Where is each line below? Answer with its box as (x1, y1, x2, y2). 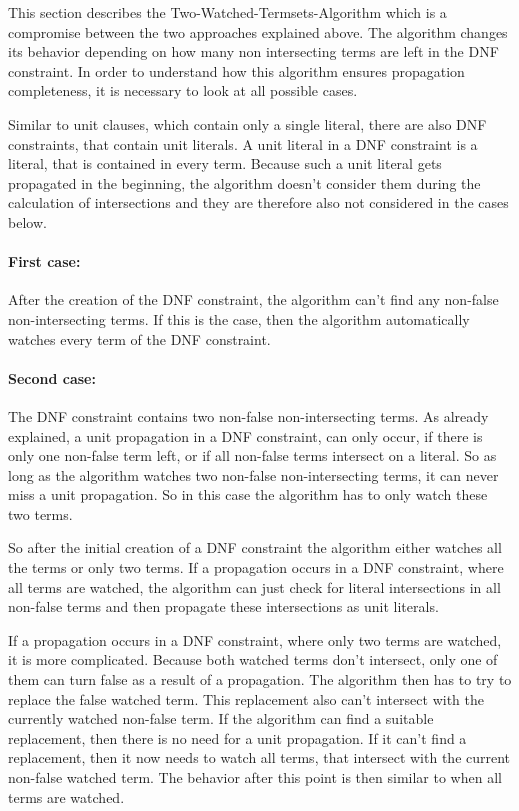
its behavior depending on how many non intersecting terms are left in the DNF (8, 41, 499, 62)
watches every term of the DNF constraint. (8, 328, 271, 349)
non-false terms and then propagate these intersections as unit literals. (8, 596, 439, 617)
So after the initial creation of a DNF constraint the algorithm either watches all (8, 537, 502, 558)
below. (8, 211, 47, 232)
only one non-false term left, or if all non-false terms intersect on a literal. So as (8, 445, 497, 466)
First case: (8, 251, 81, 272)
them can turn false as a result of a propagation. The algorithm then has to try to (8, 669, 512, 690)
